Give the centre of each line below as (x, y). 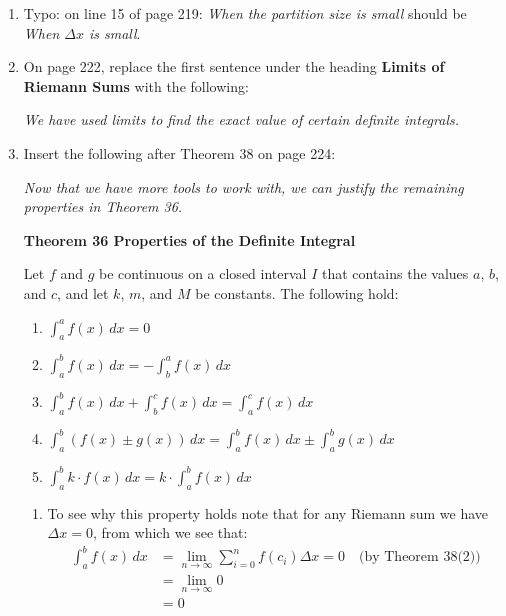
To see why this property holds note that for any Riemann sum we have (268, 512)
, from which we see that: (170, 532)
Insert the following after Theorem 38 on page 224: (179, 152)
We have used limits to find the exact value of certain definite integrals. (241, 119)
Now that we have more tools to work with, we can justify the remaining (243, 186)
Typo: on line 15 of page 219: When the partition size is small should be (245, 13)
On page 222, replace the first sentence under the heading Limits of (234, 66)
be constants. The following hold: (297, 292)
